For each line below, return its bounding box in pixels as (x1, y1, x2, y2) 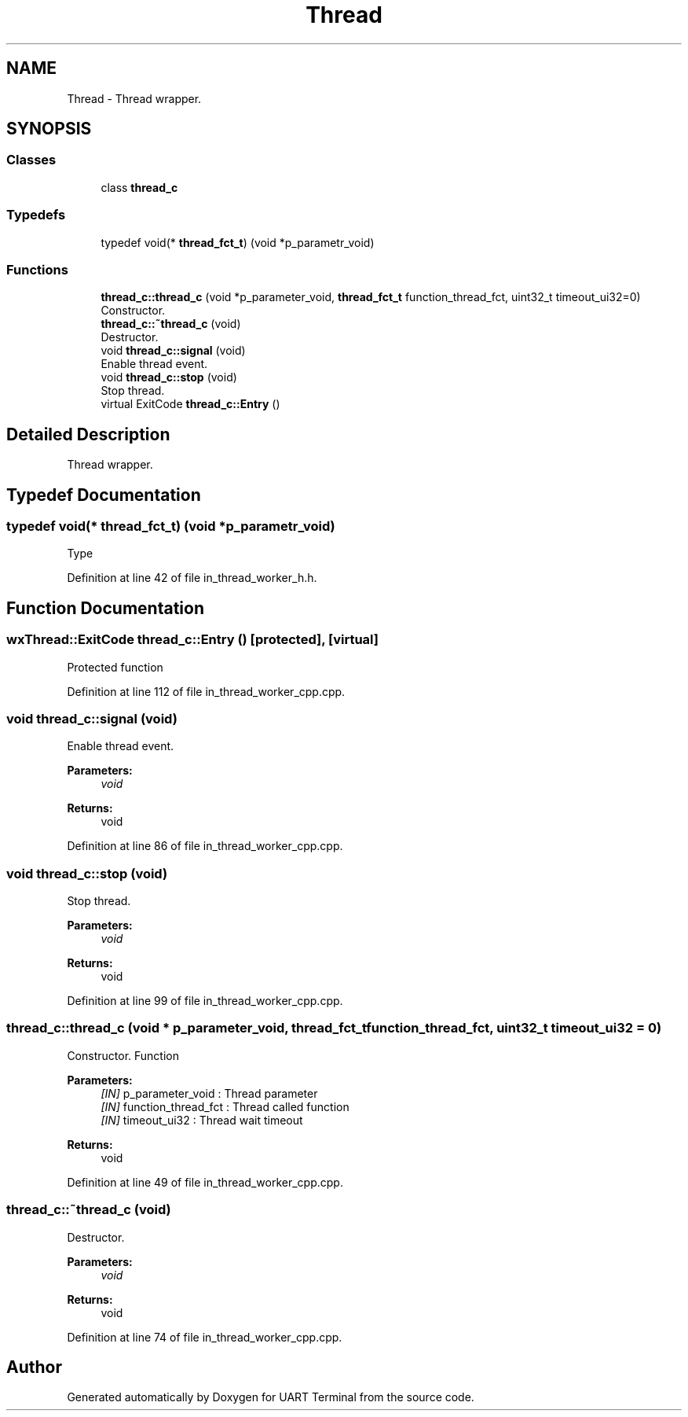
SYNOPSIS (6, 119, 92, 139)
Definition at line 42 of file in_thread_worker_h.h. (67, 571, 317, 585)
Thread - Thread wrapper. (67, 91, 202, 105)
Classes (6, 152, 57, 168)
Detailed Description (6, 424, 170, 444)
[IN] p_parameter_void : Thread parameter (101, 1086, 318, 1100)
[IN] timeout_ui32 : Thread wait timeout (101, 1113, 303, 1127)
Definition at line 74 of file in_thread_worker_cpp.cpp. (67, 1330, 342, 1344)
